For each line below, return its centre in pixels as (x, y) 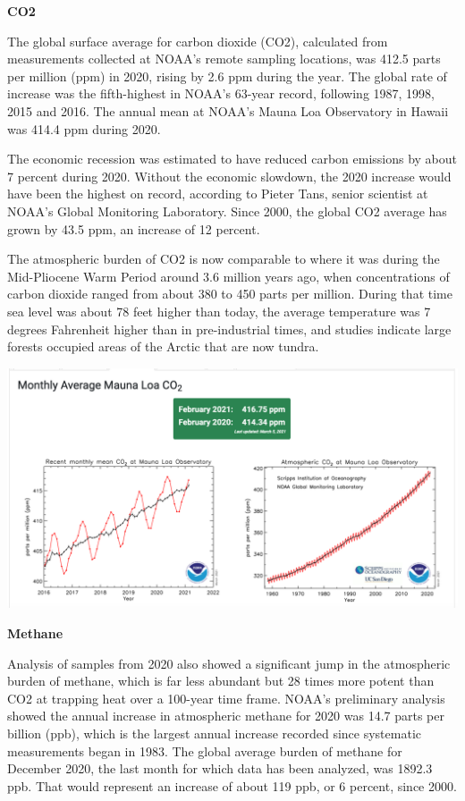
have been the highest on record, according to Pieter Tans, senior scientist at (218, 194)
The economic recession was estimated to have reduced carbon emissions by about (232, 159)
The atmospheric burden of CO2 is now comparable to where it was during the (224, 259)
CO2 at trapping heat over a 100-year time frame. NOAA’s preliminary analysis (226, 698)
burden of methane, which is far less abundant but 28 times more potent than (221, 681)
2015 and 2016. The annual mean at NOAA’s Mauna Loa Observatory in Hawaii (228, 110)
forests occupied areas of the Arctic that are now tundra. (163, 346)
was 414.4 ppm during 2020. (84, 128)
